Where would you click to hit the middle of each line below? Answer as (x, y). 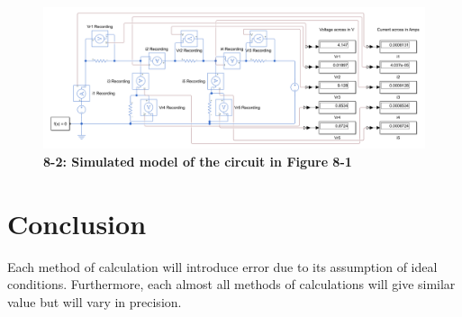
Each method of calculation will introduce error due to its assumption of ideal (222, 266)
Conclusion (77, 223)
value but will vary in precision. (95, 301)
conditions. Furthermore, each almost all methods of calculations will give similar (231, 284)
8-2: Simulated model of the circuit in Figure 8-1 (198, 161)
